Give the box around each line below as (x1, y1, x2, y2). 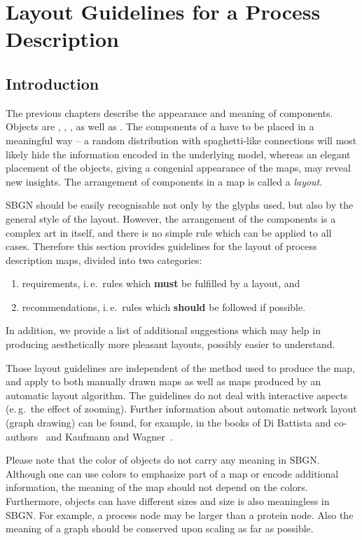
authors (6, 429, 39, 443)
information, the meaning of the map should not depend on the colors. (6, 480, 308, 494)
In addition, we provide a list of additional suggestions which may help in (6, 323, 321, 338)
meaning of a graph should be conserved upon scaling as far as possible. (6, 521, 314, 536)
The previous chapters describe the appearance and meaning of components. (6, 105, 333, 120)
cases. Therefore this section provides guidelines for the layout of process (6, 239, 317, 254)
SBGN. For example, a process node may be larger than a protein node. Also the (6, 507, 354, 522)
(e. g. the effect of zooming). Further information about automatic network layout (6, 401, 357, 416)
